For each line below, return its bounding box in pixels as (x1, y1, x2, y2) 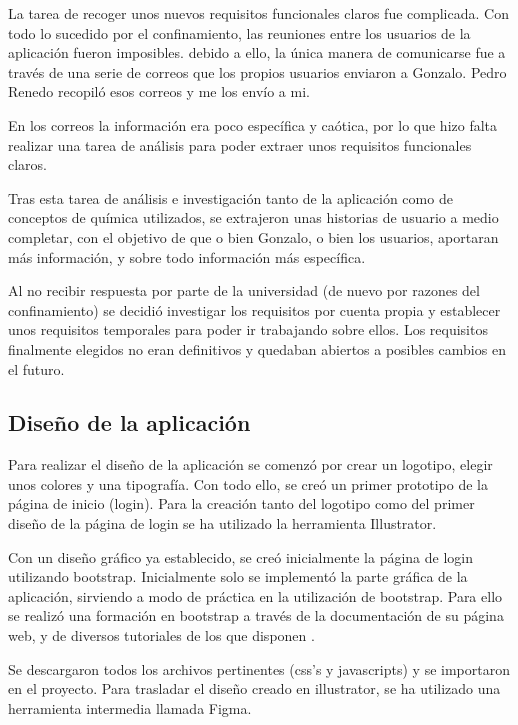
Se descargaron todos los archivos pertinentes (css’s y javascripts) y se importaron (8, 658, 510, 679)
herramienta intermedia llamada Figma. (8, 697, 252, 718)
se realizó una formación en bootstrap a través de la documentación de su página (8, 605, 504, 626)
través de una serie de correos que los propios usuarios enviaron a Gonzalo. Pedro (8, 61, 507, 82)
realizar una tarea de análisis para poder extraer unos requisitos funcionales (8, 134, 472, 155)
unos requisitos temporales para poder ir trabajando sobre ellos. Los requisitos (8, 319, 488, 340)
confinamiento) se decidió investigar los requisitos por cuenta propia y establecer (8, 299, 501, 320)
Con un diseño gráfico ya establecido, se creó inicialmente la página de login (8, 546, 474, 567)
